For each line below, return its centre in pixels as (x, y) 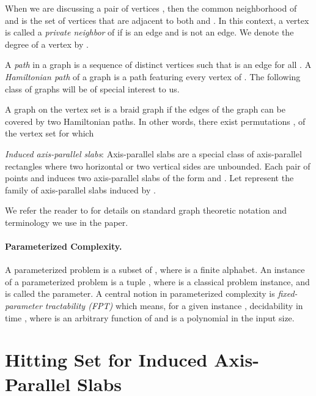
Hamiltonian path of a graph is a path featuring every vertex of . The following (153, 76)
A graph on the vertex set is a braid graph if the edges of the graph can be (145, 109)
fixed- (288, 293)
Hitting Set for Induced (106, 360)
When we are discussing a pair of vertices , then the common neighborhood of (151, 8)
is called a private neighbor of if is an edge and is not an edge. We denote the (149, 32)
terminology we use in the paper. (67, 222)
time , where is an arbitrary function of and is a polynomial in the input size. (150, 317)
